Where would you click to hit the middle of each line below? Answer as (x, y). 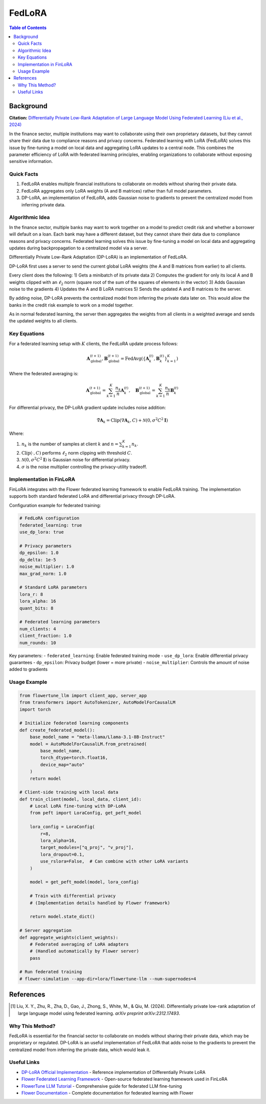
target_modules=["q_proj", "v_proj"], (87, 848)
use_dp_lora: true (42, 532)
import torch (35, 709)
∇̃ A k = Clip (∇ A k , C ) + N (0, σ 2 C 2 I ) (133, 421)
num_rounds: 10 (38, 643)
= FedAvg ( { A (135, 358)
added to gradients (28, 670)
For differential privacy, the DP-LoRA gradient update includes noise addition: (87, 408)
